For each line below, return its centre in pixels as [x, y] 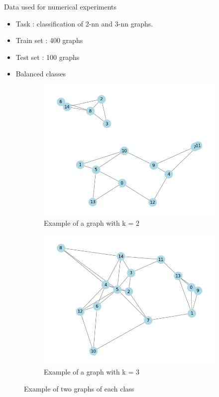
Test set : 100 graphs [48, 57]
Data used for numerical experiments [60, 6]
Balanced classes [41, 74]
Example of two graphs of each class [79, 388]
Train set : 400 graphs [49, 40]
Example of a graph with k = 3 [92, 371]
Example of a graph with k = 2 [92, 222]
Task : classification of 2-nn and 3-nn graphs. [84, 23]
